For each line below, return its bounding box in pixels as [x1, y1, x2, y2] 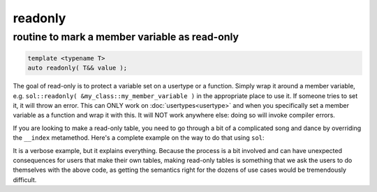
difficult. [13, 175, 37, 184]
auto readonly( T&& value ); [27, 64, 128, 72]
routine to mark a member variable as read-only [13, 31, 239, 43]
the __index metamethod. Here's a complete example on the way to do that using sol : [13, 134, 265, 142]
